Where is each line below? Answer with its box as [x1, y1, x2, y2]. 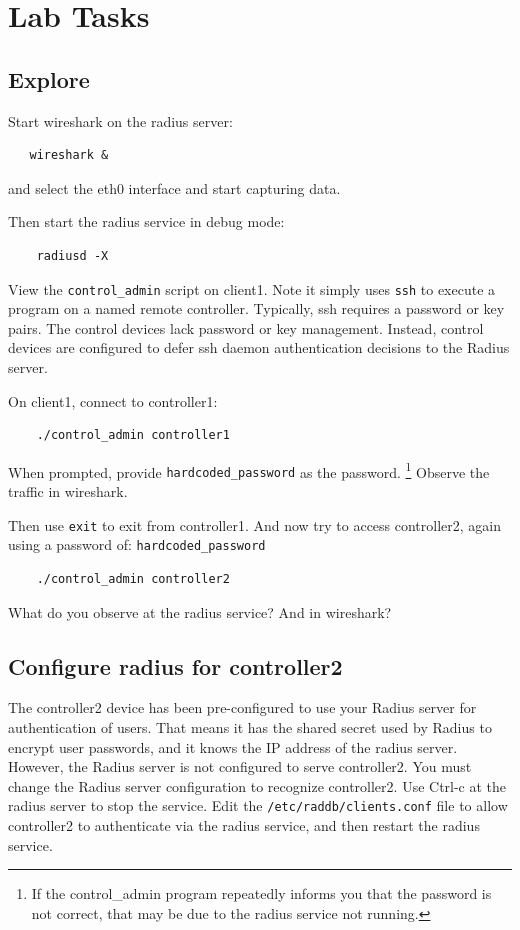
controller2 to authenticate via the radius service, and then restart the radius [8, 815, 480, 835]
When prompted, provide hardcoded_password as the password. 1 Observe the [8, 458, 490, 482]
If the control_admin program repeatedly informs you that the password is [31, 883, 492, 904]
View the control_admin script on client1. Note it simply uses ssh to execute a [8, 278, 496, 299]
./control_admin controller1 [36, 428, 230, 443]
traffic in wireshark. [8, 481, 128, 502]
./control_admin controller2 [36, 571, 230, 586]
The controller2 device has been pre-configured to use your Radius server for [8, 697, 477, 718]
